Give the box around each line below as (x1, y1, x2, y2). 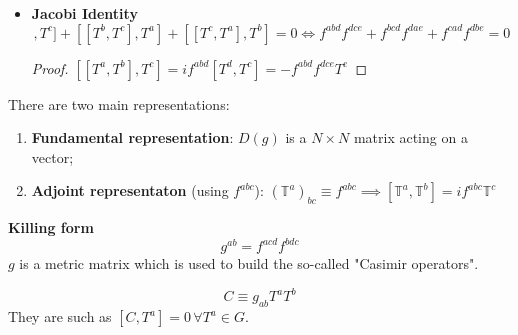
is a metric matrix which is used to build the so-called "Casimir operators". (19, 253, 479, 274)
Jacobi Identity (31, 3, 138, 23)
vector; (31, 146, 74, 167)
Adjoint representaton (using (31, 180, 229, 201)
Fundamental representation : (31, 127, 234, 148)
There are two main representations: (8, 93, 230, 114)
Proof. (31, 57, 69, 78)
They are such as (8, 306, 112, 327)
